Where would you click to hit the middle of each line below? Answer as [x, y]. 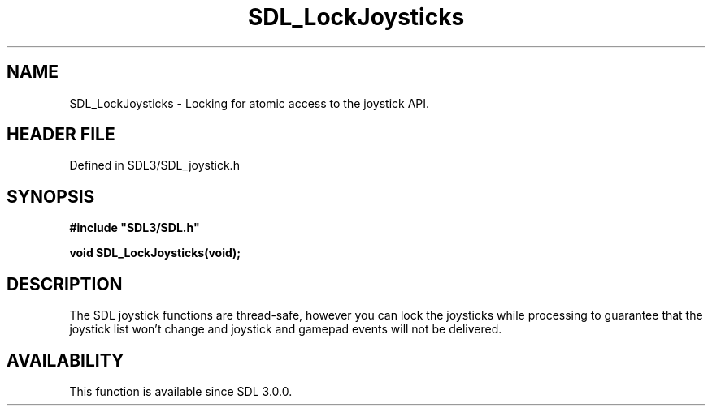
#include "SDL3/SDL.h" [135, 228]
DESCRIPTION [65, 284]
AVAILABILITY [65, 360]
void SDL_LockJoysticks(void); [155, 253]
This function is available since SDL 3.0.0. [181, 391]
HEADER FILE [61, 135]
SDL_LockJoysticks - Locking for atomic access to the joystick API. [250, 103]
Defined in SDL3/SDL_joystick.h [154, 165]
